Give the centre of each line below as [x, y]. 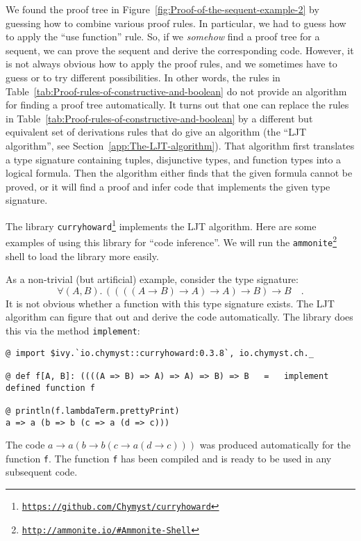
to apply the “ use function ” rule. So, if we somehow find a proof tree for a [163, 37]
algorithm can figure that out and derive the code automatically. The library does [179, 317]
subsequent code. [42, 472]
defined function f [50, 388]
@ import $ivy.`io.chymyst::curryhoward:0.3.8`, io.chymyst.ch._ [160, 353]
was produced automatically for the [275, 445]
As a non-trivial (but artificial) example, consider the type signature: [152, 279]
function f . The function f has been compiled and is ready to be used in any [169, 458]
